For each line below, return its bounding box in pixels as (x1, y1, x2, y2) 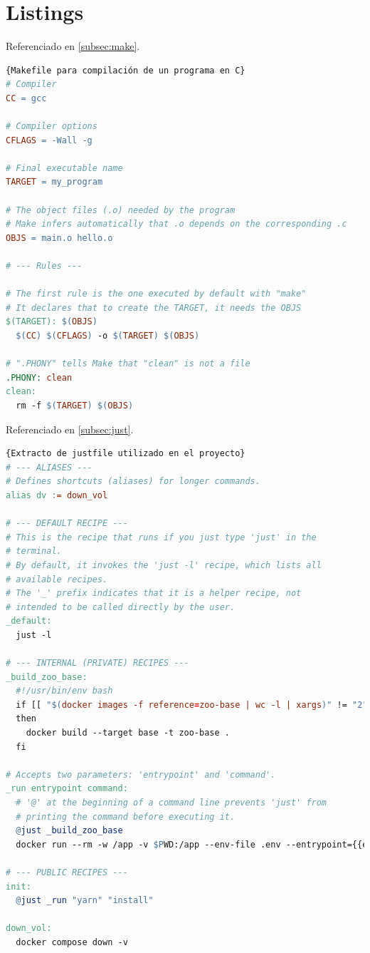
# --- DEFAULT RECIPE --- (6, 518, 128, 529)
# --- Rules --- (6, 261, 83, 272)
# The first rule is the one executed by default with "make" (6, 289, 307, 299)
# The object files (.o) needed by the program (6, 205, 236, 215)
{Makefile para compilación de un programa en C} (6, 65, 245, 76)
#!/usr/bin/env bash (16, 686, 113, 696)
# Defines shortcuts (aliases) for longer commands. (6, 476, 260, 487)
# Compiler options (6, 121, 97, 132)
